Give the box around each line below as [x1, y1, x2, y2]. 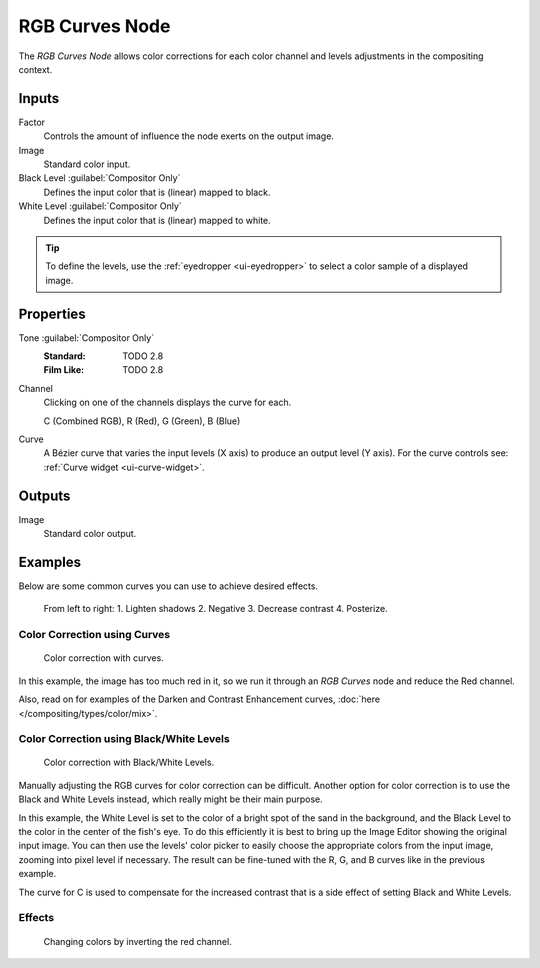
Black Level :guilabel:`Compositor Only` [18, 172, 181, 184]
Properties [18, 305, 86, 322]
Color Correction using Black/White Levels [18, 732, 230, 746]
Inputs [18, 90, 60, 107]
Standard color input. [43, 158, 131, 170]
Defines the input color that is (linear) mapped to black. [43, 186, 271, 198]
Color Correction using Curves [18, 628, 171, 642]
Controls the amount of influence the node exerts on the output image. [43, 130, 335, 142]
